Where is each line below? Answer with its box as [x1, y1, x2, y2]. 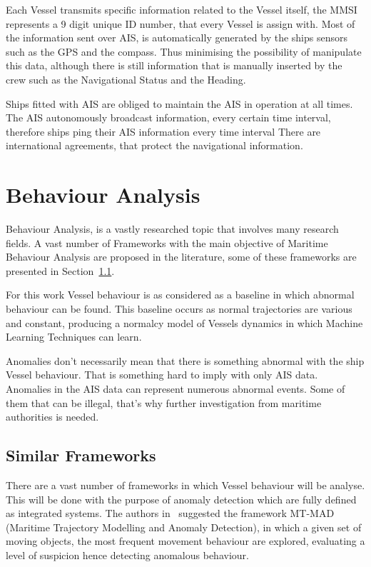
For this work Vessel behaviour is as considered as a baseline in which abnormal [6, 287, 355, 302]
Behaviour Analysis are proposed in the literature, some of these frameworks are [6, 249, 357, 264]
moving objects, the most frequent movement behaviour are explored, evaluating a [6, 533, 365, 548]
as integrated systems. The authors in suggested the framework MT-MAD [6, 506, 335, 521]
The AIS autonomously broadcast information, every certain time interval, [6, 110, 331, 125]
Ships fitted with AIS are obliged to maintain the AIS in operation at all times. [6, 96, 353, 111]
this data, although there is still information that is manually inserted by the [6, 58, 342, 73]
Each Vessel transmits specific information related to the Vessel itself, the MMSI [6, 2, 357, 16]
